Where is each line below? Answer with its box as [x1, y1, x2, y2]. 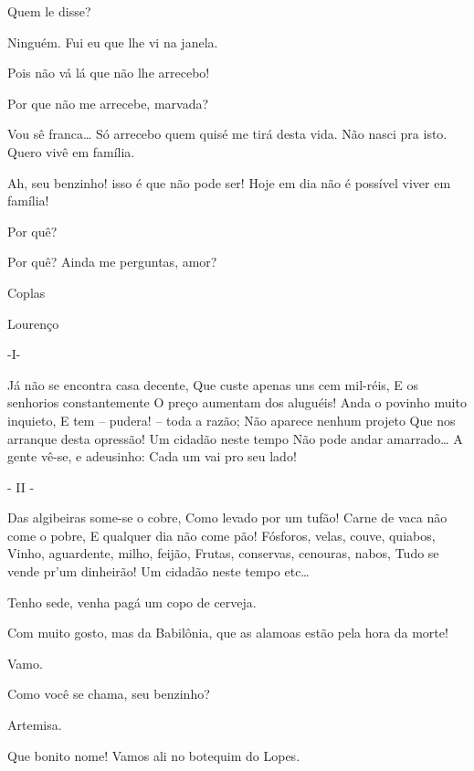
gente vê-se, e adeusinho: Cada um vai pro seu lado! [7, 447, 297, 466]
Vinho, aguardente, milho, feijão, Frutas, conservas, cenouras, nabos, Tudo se [7, 544, 439, 563]
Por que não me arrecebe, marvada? [7, 93, 209, 112]
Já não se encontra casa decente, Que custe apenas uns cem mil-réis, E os [7, 375, 419, 394]
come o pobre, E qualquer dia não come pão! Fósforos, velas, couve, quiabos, [7, 525, 436, 544]
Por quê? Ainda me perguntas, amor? [7, 252, 217, 271]
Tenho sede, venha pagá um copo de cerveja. [7, 592, 257, 611]
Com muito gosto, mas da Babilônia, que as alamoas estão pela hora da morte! [7, 623, 448, 642]
